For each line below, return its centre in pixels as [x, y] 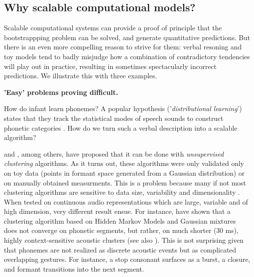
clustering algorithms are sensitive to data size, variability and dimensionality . [122, 192]
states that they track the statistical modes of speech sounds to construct [114, 118]
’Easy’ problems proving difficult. [61, 92]
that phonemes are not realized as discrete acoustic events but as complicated [120, 249]
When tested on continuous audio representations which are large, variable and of [126, 201]
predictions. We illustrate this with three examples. [81, 76]
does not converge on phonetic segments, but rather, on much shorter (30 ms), [121, 230]
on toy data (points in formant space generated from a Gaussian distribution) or [124, 173]
